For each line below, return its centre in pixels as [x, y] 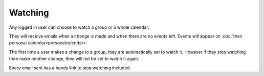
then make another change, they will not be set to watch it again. [74, 59]
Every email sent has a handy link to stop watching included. [70, 68]
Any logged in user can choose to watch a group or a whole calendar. [79, 27]
